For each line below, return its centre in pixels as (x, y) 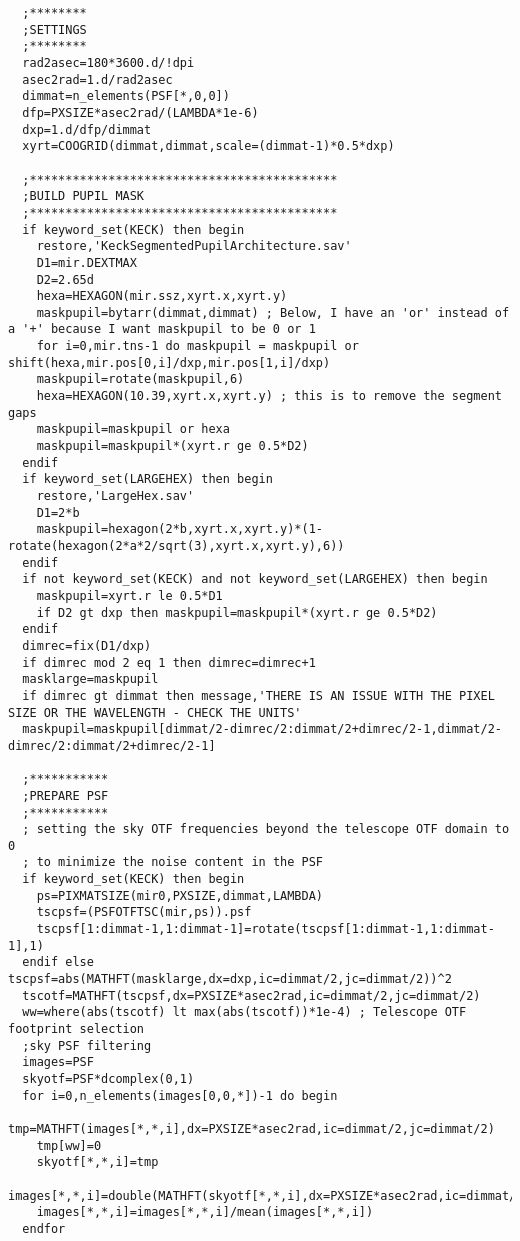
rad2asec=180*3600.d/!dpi (108, 62)
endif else (58, 962)
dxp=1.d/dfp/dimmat (87, 129)
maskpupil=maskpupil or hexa (133, 429)
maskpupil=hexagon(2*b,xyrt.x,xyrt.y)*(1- (179, 529)
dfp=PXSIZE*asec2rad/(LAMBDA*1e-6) (140, 112)
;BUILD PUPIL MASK (83, 196)
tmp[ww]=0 (69, 1145)
